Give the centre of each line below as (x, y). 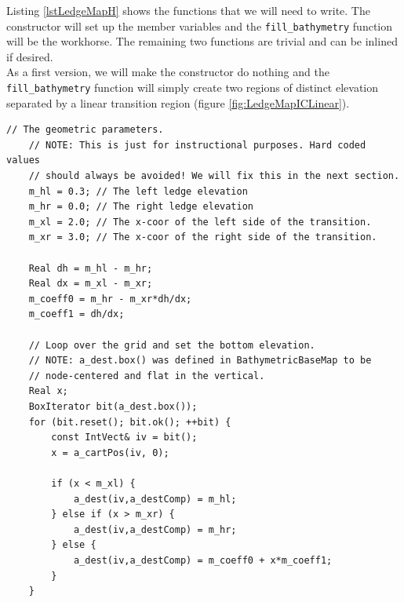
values (23, 161)
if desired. (30, 56)
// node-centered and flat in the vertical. (147, 376)
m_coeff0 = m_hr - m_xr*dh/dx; (110, 299)
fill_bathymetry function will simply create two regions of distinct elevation (193, 88)
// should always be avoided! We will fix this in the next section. (214, 176)
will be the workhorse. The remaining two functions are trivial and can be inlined (202, 41)
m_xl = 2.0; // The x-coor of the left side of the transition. (200, 222)
